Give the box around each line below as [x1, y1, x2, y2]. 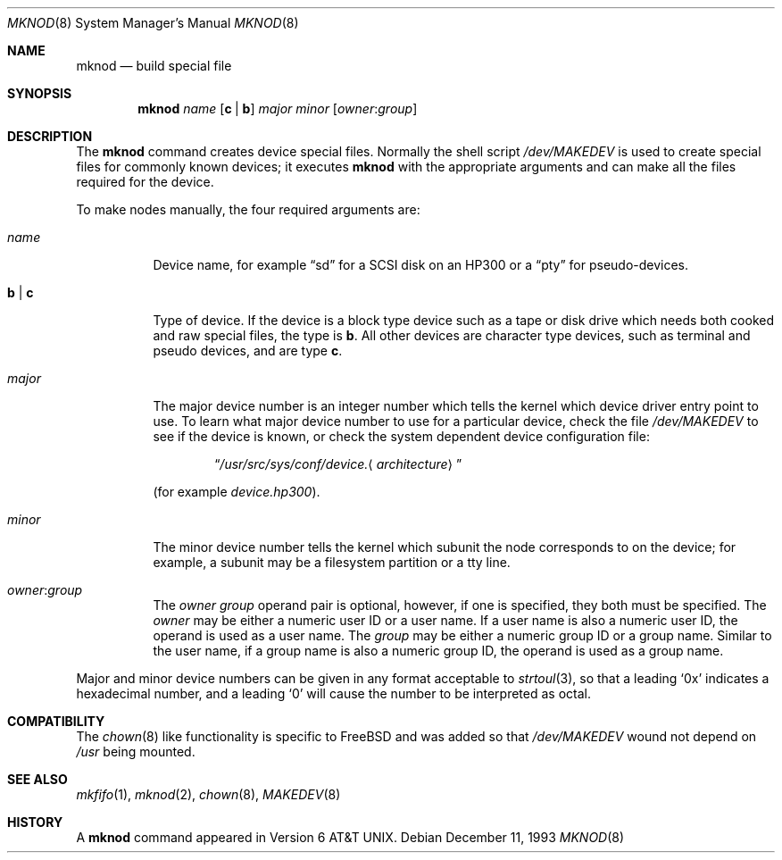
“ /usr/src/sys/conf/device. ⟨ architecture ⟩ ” [214, 456, 462, 472]
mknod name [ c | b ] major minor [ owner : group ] [137, 101, 418, 116]
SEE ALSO [7, 772, 68, 787]
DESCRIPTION [7, 129, 93, 144]
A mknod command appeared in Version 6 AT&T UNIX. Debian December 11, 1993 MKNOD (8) [76, 830, 625, 845]
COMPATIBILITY [7, 714, 105, 729]
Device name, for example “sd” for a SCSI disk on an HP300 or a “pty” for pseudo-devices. [153, 257, 689, 272]
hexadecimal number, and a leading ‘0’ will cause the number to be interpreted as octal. [76, 686, 591, 701]
